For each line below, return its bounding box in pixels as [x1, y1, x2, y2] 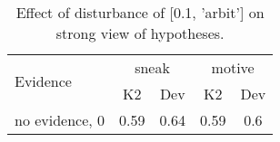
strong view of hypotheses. [55, 23, 225, 43]
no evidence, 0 [15, 109, 105, 130]
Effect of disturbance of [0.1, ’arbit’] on [15, 2, 265, 23]
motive [211, 57, 255, 78]
